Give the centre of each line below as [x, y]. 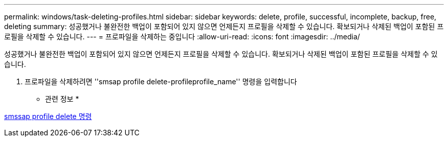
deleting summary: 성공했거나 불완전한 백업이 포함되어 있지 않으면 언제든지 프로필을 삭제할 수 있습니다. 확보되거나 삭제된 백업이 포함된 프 [224, 26]
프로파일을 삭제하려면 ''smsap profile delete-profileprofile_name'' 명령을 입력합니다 [161, 81]
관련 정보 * [62, 99]
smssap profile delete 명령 [48, 116]
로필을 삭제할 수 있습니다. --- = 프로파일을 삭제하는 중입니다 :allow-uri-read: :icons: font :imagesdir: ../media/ [182, 37]
